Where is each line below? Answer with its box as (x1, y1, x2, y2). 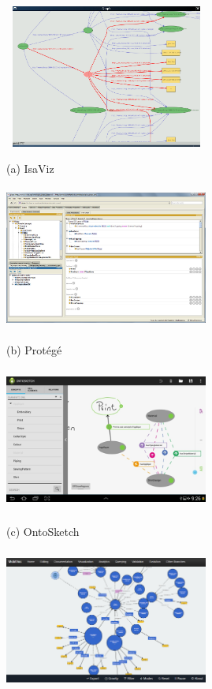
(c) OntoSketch (6, 522, 80, 539)
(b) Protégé (6, 342, 62, 358)
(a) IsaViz (6, 160, 54, 177)
